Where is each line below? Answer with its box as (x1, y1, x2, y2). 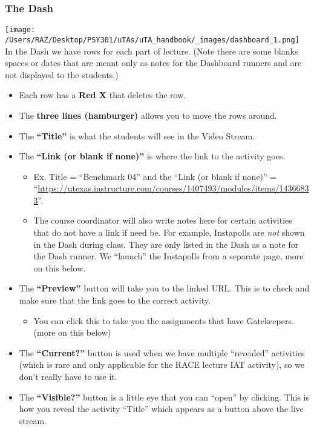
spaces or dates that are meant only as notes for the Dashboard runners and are (5, 56, 302, 69)
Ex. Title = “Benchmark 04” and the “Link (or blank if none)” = (33, 170, 277, 182)
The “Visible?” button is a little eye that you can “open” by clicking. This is (19, 390, 310, 403)
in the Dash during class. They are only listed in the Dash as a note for (33, 238, 299, 250)
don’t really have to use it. (19, 370, 117, 382)
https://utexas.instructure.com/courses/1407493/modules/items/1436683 (38, 182, 309, 195)
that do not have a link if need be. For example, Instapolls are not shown (33, 226, 305, 239)
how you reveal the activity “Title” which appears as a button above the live (19, 402, 304, 415)
